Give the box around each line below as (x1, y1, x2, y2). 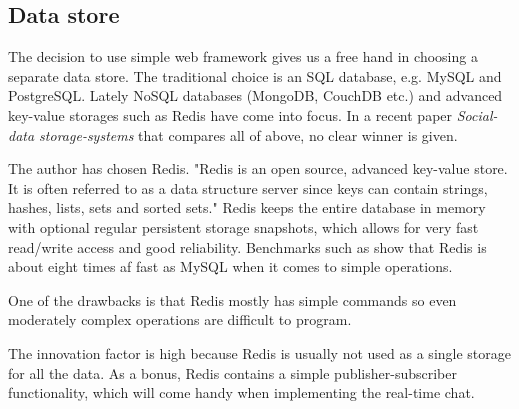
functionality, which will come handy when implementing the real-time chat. (8, 382, 475, 403)
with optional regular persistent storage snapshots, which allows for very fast (8, 216, 479, 237)
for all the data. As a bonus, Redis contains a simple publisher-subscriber (8, 362, 457, 383)
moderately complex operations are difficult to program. (8, 309, 352, 330)
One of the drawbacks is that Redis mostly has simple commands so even (8, 289, 457, 310)
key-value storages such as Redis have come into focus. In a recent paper (8, 104, 453, 125)
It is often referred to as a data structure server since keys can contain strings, (8, 177, 488, 198)
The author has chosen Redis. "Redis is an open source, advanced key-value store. (8, 158, 508, 179)
